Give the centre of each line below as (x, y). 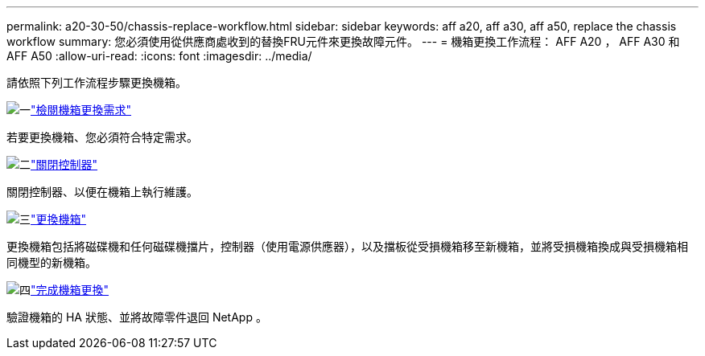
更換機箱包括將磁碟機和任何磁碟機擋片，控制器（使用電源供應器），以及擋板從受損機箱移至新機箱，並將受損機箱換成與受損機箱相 (347, 246)
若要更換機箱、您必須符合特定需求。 (102, 137)
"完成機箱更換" (70, 290)
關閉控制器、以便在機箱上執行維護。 (102, 192)
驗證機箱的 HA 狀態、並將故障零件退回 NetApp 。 (137, 317)
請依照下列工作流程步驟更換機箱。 (97, 82)
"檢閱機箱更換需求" (81, 110)
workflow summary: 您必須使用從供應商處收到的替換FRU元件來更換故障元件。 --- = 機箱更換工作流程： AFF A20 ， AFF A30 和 (343, 41)
